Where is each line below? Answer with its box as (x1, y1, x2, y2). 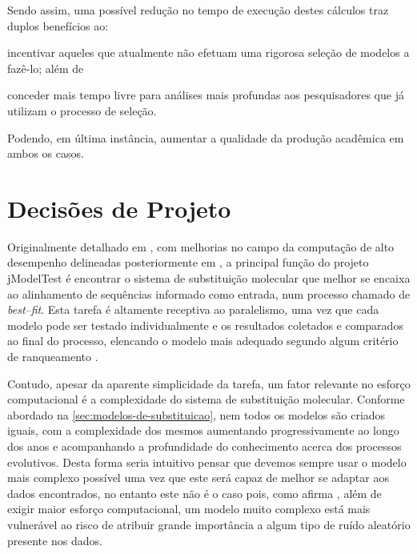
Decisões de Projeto (7, 191, 231, 224)
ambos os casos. (7, 145, 84, 162)
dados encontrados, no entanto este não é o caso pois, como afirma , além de (7, 484, 382, 501)
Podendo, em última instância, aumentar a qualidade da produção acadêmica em (7, 129, 404, 146)
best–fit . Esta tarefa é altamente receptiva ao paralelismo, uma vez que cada (7, 301, 379, 318)
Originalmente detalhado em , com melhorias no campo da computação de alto (7, 238, 395, 255)
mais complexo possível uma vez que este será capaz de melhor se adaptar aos (7, 469, 389, 486)
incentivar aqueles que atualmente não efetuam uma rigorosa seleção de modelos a (7, 44, 410, 61)
